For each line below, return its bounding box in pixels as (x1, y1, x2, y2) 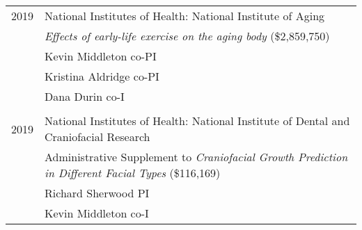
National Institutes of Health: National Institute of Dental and (45, 113, 350, 129)
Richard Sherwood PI (45, 185, 150, 201)
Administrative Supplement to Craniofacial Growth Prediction (45, 149, 348, 165)
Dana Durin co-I (45, 88, 125, 104)
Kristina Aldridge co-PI (45, 68, 159, 84)
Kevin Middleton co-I (45, 205, 149, 221)
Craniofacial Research (45, 129, 150, 145)
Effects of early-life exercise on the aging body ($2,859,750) (45, 28, 330, 44)
